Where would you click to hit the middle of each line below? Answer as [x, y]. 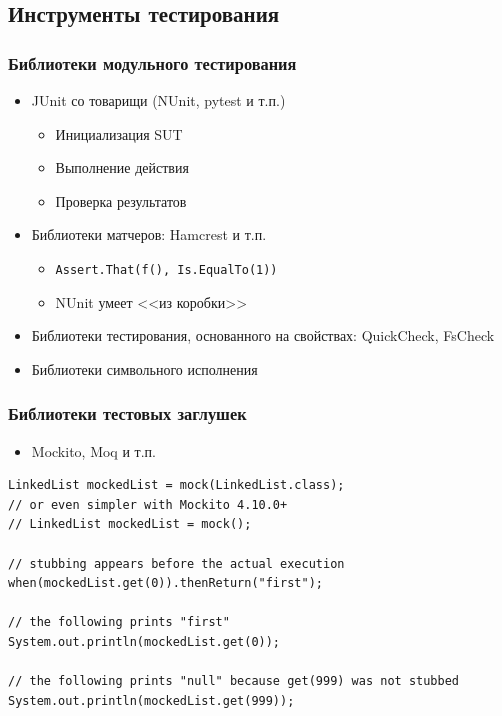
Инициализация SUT [119, 133]
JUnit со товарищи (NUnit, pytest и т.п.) [158, 100]
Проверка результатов [121, 200]
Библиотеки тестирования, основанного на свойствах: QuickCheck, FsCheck [263, 335]
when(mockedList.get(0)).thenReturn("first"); [165, 583]
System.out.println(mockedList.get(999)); [151, 700]
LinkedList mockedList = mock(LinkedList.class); [176, 485]
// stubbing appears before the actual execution [176, 563]
